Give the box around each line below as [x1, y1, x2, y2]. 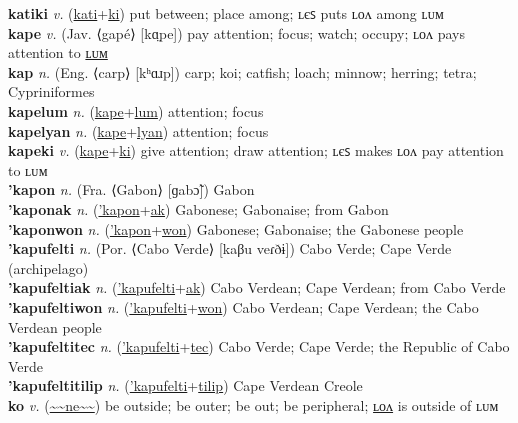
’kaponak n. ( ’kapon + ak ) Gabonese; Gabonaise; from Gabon [8, 198, 389, 219]
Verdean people [8, 316, 102, 337]
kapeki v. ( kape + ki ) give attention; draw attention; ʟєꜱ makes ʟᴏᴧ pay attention [8, 140, 504, 161]
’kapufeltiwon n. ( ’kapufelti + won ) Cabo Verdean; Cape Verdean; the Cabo [8, 296, 479, 317]
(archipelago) [8, 257, 89, 278]
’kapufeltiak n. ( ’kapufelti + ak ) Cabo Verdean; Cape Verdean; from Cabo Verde [8, 277, 506, 298]
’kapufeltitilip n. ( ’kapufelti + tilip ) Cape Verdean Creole [8, 375, 363, 396]
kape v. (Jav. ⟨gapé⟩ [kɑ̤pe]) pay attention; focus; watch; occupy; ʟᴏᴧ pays [8, 22, 465, 43]
